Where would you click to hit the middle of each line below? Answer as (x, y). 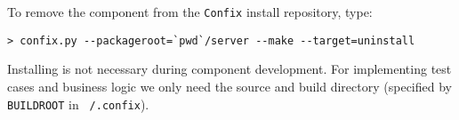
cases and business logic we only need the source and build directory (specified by (229, 86)
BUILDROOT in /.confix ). (78, 104)
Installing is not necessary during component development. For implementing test (229, 69)
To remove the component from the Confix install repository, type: (190, 12)
